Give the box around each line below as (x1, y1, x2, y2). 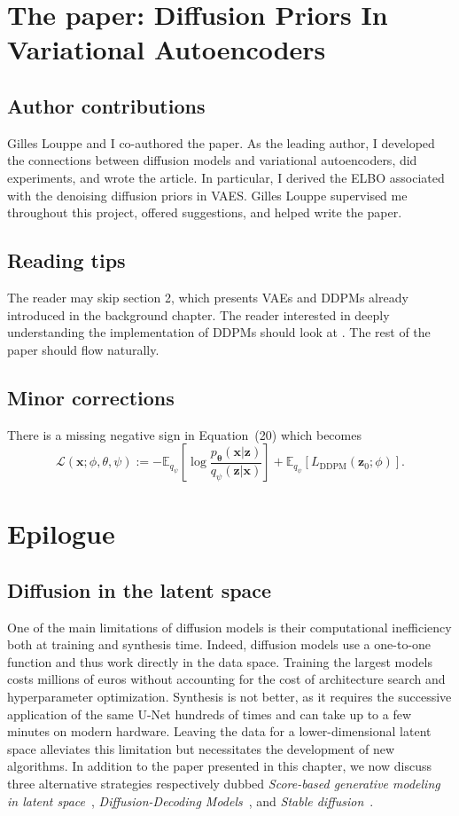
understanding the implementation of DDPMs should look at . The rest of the (7, 323, 431, 341)
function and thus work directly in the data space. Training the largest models (7, 652, 432, 671)
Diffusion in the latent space (7, 576, 272, 603)
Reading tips (7, 247, 126, 274)
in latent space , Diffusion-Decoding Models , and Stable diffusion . (7, 791, 374, 810)
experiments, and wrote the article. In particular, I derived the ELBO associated (7, 168, 445, 186)
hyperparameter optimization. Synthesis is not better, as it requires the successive (7, 687, 452, 706)
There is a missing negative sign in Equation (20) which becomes (7, 425, 362, 443)
